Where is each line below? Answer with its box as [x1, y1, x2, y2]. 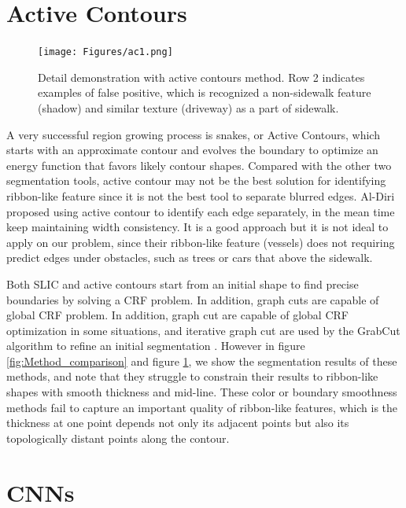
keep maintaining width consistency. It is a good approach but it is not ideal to [6, 219, 389, 235]
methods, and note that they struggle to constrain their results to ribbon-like [6, 368, 378, 385]
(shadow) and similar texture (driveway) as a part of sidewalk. [38, 99, 339, 116]
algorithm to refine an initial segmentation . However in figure [6, 337, 305, 354]
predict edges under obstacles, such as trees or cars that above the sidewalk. [6, 249, 373, 266]
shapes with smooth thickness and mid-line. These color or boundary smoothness [6, 384, 397, 400]
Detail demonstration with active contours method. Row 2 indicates [38, 68, 365, 85]
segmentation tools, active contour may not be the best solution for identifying [6, 172, 386, 189]
